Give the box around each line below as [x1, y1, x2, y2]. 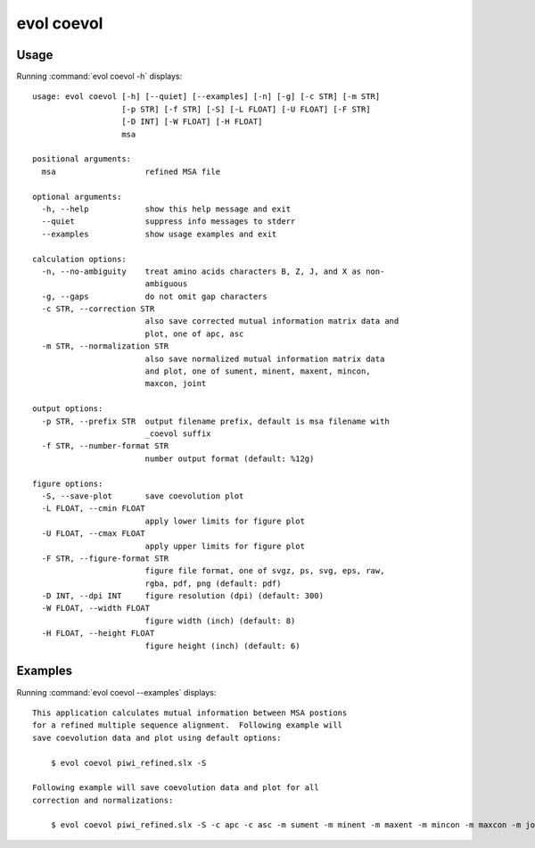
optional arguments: [32, 192, 122, 202]
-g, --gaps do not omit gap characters [41, 291, 267, 301]
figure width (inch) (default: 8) [144, 615, 296, 626]
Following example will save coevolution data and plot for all [32, 783, 320, 793]
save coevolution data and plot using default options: [32, 732, 282, 743]
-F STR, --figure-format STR [41, 553, 169, 564]
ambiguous [144, 279, 188, 289]
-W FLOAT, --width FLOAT [41, 603, 151, 613]
